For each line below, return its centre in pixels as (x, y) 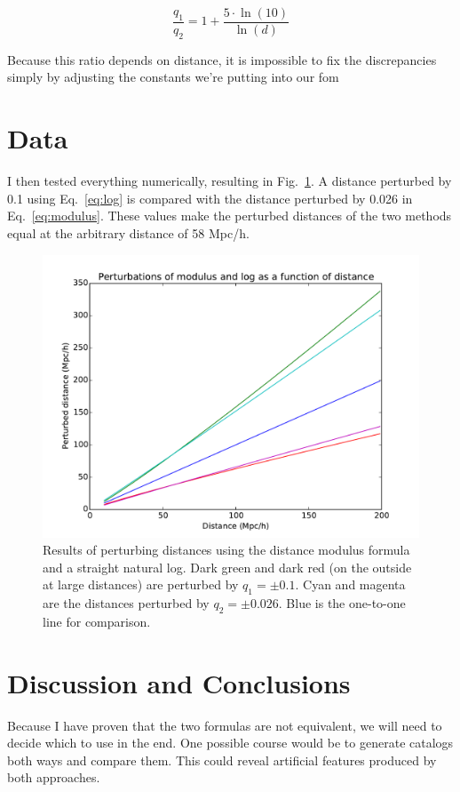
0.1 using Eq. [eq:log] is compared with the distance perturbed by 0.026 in (210, 198)
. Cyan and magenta (350, 584)
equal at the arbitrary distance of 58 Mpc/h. (128, 232)
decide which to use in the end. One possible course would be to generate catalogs (230, 743)
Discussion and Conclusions (179, 682)
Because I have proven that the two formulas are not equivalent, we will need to (225, 725)
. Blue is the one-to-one (342, 603)
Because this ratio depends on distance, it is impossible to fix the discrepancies (222, 59)
